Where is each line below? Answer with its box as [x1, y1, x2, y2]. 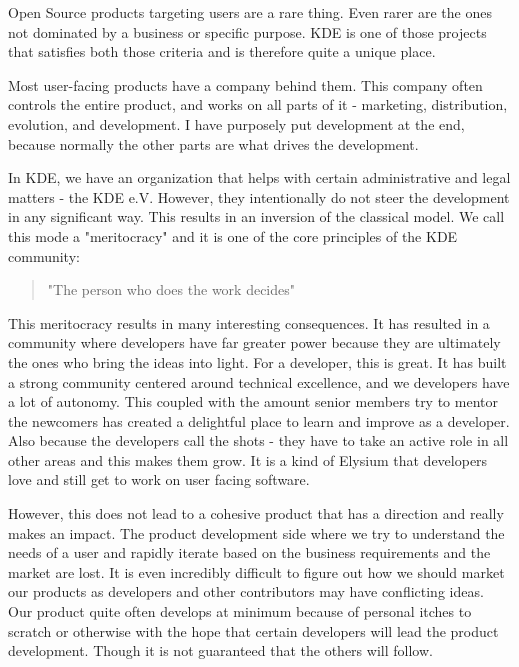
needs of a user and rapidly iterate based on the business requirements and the [8, 542, 491, 563]
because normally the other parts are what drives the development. [8, 133, 419, 154]
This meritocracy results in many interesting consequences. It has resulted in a [8, 312, 490, 333]
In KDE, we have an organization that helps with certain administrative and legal [8, 167, 511, 188]
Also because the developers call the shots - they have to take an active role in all [8, 430, 509, 451]
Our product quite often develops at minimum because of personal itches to [8, 601, 472, 622]
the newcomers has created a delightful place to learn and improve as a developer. [8, 410, 510, 431]
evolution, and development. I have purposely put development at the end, [8, 113, 465, 134]
